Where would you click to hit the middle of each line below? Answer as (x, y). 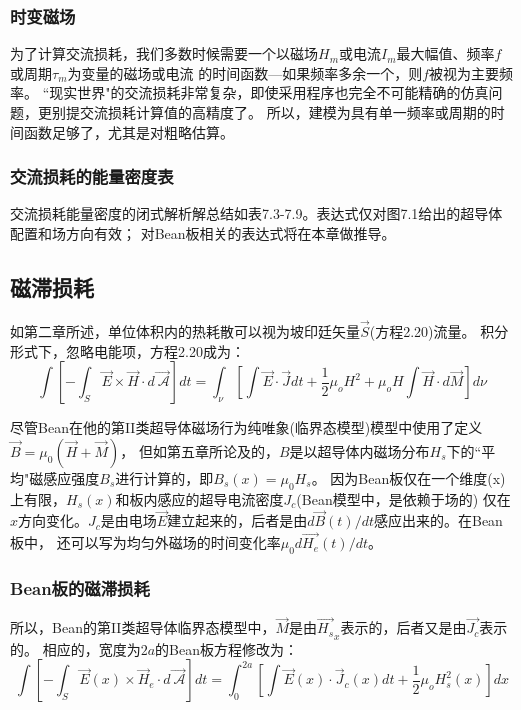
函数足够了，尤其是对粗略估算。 (128, 131)
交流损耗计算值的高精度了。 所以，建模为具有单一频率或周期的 (285, 112)
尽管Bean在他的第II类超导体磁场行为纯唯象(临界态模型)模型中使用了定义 (246, 427)
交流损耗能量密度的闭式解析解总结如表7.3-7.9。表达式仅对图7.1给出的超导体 (256, 213)
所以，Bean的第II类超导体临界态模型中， (143, 627)
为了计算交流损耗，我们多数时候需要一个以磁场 (164, 53)
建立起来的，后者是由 (237, 520)
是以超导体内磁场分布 (359, 450)
